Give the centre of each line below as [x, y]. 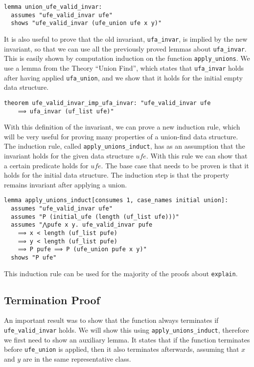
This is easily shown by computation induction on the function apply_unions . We [127, 58]
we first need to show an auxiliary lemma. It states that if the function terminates [127, 339]
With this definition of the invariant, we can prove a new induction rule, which [122, 127]
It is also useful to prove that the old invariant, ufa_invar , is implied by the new [126, 39]
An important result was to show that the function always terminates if [111, 320]
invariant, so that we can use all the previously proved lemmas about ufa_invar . [125, 48]
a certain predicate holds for [46, 165]
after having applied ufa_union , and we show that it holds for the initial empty [123, 77]
